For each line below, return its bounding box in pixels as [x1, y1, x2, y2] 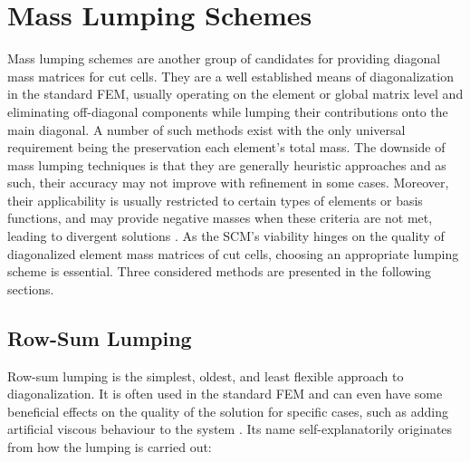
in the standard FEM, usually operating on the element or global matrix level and [7, 84, 464, 103]
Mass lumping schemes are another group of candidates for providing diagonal [7, 49, 441, 68]
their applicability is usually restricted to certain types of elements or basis [7, 190, 423, 209]
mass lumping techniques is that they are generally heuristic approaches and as [7, 155, 446, 174]
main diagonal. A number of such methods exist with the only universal [7, 120, 406, 139]
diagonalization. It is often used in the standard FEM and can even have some [7, 384, 443, 403]
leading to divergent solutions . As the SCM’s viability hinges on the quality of [7, 226, 445, 245]
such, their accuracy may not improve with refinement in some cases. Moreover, [7, 173, 449, 192]
